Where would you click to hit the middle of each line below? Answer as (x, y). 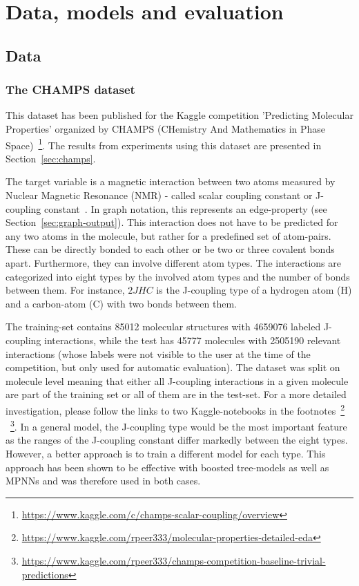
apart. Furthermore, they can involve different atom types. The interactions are (173, 262)
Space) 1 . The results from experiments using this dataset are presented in (164, 144)
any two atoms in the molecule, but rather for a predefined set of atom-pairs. (168, 235)
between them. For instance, (65, 290)
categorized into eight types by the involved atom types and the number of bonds (178, 276)
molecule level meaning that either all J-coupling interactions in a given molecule (177, 380)
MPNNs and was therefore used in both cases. (103, 481)
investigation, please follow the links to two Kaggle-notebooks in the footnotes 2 (175, 409)
